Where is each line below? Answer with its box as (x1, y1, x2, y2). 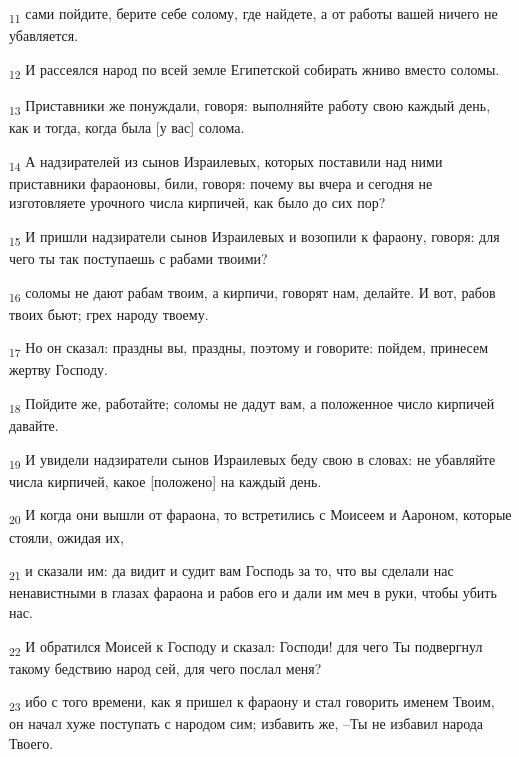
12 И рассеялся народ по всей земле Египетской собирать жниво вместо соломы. (9, 58, 500, 82)
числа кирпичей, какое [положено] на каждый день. (9, 470, 322, 491)
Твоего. (9, 732, 54, 753)
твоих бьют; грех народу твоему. (9, 303, 209, 324)
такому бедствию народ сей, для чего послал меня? (9, 657, 322, 678)
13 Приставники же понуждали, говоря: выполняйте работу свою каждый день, (9, 94, 491, 118)
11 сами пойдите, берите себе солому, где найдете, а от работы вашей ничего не (9, 3, 498, 26)
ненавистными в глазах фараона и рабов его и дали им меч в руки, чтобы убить (9, 582, 497, 603)
